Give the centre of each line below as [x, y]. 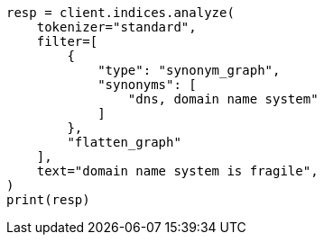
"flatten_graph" [124, 142]
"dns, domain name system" [223, 99]
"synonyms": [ [147, 85]
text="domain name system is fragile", [177, 171]
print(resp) [48, 200]
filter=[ [67, 41]
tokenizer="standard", [116, 27]
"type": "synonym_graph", [189, 70]
